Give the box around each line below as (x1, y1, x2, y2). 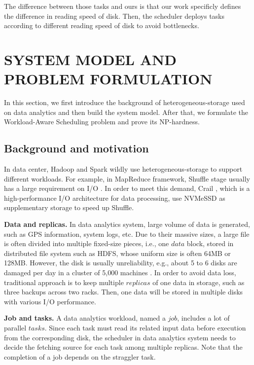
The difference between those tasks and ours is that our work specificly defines (4, 1, 241, 11)
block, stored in (186, 238, 234, 249)
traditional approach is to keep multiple (4, 277, 124, 287)
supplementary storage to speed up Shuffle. (4, 202, 134, 213)
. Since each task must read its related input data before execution (44, 322, 246, 332)
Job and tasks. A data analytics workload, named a (4, 313, 166, 323)
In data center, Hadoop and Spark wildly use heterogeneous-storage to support (4, 164, 243, 174)
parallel (4, 322, 27, 332)
